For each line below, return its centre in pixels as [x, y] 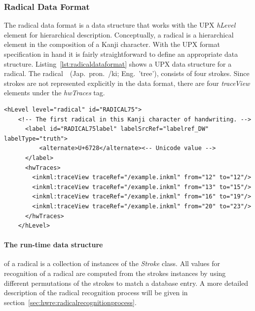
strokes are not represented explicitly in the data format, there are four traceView [127, 83]
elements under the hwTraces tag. [55, 93]
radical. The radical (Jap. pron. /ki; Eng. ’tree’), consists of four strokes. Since [127, 73]
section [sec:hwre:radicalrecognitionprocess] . [70, 302]
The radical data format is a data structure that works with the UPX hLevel [120, 25]
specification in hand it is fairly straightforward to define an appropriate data [121, 54]
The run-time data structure [54, 245]
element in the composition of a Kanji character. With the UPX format [112, 44]
